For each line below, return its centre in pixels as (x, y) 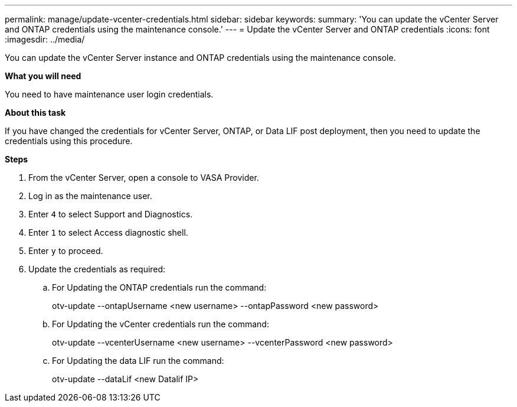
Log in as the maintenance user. (90, 196)
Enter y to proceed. (66, 251)
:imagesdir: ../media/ (45, 39)
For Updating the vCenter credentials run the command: (161, 324)
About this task (35, 113)
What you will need (43, 76)
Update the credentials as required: (97, 269)
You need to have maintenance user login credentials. (109, 94)
